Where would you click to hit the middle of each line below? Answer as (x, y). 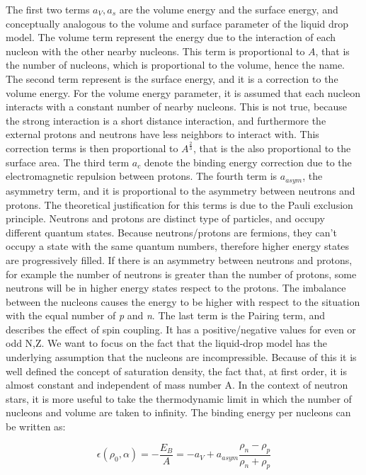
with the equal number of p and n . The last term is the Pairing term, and (166, 315)
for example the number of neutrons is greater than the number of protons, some (181, 274)
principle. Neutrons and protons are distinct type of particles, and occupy (165, 218)
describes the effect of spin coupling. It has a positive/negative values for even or (181, 329)
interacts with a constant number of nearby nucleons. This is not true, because (177, 107)
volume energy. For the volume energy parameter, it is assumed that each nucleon (183, 92)
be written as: (36, 427)
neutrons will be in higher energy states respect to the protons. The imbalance (176, 288)
